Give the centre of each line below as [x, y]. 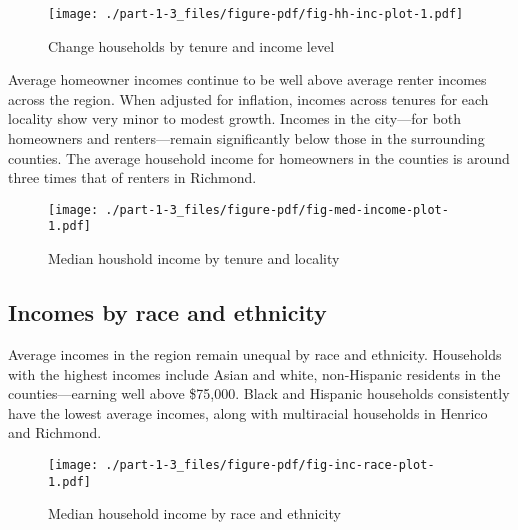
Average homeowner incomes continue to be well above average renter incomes [247, 79]
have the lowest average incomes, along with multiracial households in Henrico [248, 412]
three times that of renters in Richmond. [132, 177]
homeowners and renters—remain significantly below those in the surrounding [246, 138]
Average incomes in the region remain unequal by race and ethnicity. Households [255, 353]
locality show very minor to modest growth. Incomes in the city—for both [235, 118]
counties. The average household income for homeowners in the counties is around [259, 157]
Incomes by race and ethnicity [167, 312]
